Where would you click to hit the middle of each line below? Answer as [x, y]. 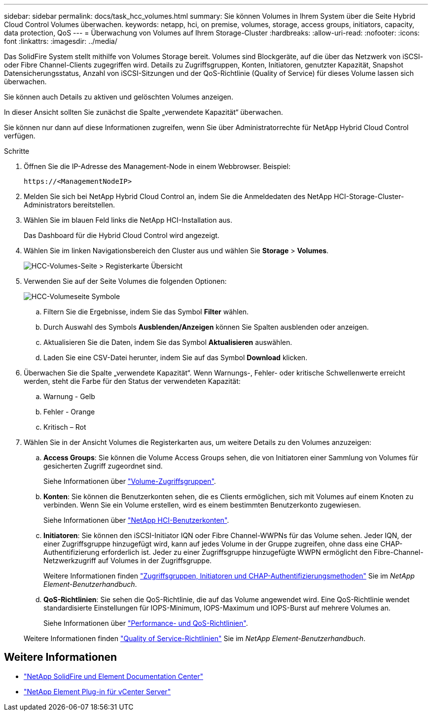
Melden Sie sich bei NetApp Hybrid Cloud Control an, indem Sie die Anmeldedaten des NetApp [178, 196]
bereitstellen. [94, 205]
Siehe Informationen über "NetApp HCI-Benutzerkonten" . [136, 520]
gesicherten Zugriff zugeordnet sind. [103, 466]
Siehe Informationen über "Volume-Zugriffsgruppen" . [130, 481]
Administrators [48, 205]
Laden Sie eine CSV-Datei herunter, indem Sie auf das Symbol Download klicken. [176, 357]
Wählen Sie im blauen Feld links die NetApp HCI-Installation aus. [128, 220]
